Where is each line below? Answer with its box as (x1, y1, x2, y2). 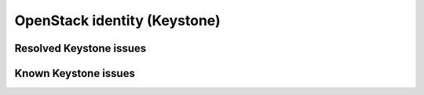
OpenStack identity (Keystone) (14, 12, 221, 29)
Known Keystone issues (14, 67, 135, 80)
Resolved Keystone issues (14, 42, 147, 55)
